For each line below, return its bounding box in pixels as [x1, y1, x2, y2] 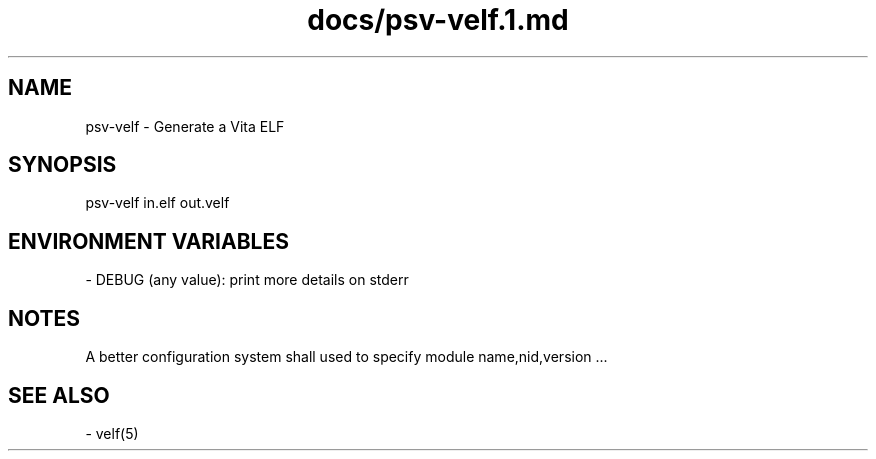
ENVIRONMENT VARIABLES [8, 228, 289, 254]
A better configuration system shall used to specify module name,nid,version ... [85, 348, 608, 366]
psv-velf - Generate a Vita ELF [85, 117, 285, 135]
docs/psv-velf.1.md [307, 3, 569, 37]
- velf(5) [85, 424, 139, 442]
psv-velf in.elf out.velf [85, 194, 230, 212]
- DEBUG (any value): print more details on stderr [85, 271, 409, 289]
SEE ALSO [8, 382, 110, 408]
